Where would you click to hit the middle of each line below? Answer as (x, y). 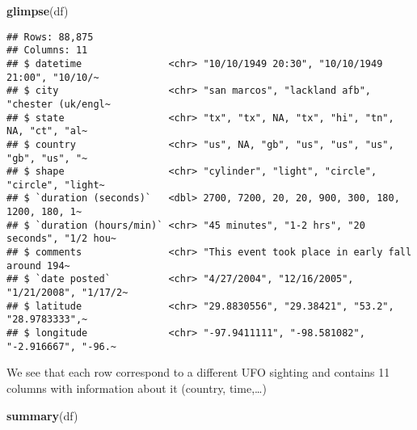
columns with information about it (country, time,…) (137, 388)
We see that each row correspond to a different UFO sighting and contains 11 (198, 372)
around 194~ (38, 266)
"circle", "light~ (56, 185)
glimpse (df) (38, 11)
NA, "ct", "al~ (47, 131)
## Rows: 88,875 (50, 37)
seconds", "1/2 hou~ (62, 239)
